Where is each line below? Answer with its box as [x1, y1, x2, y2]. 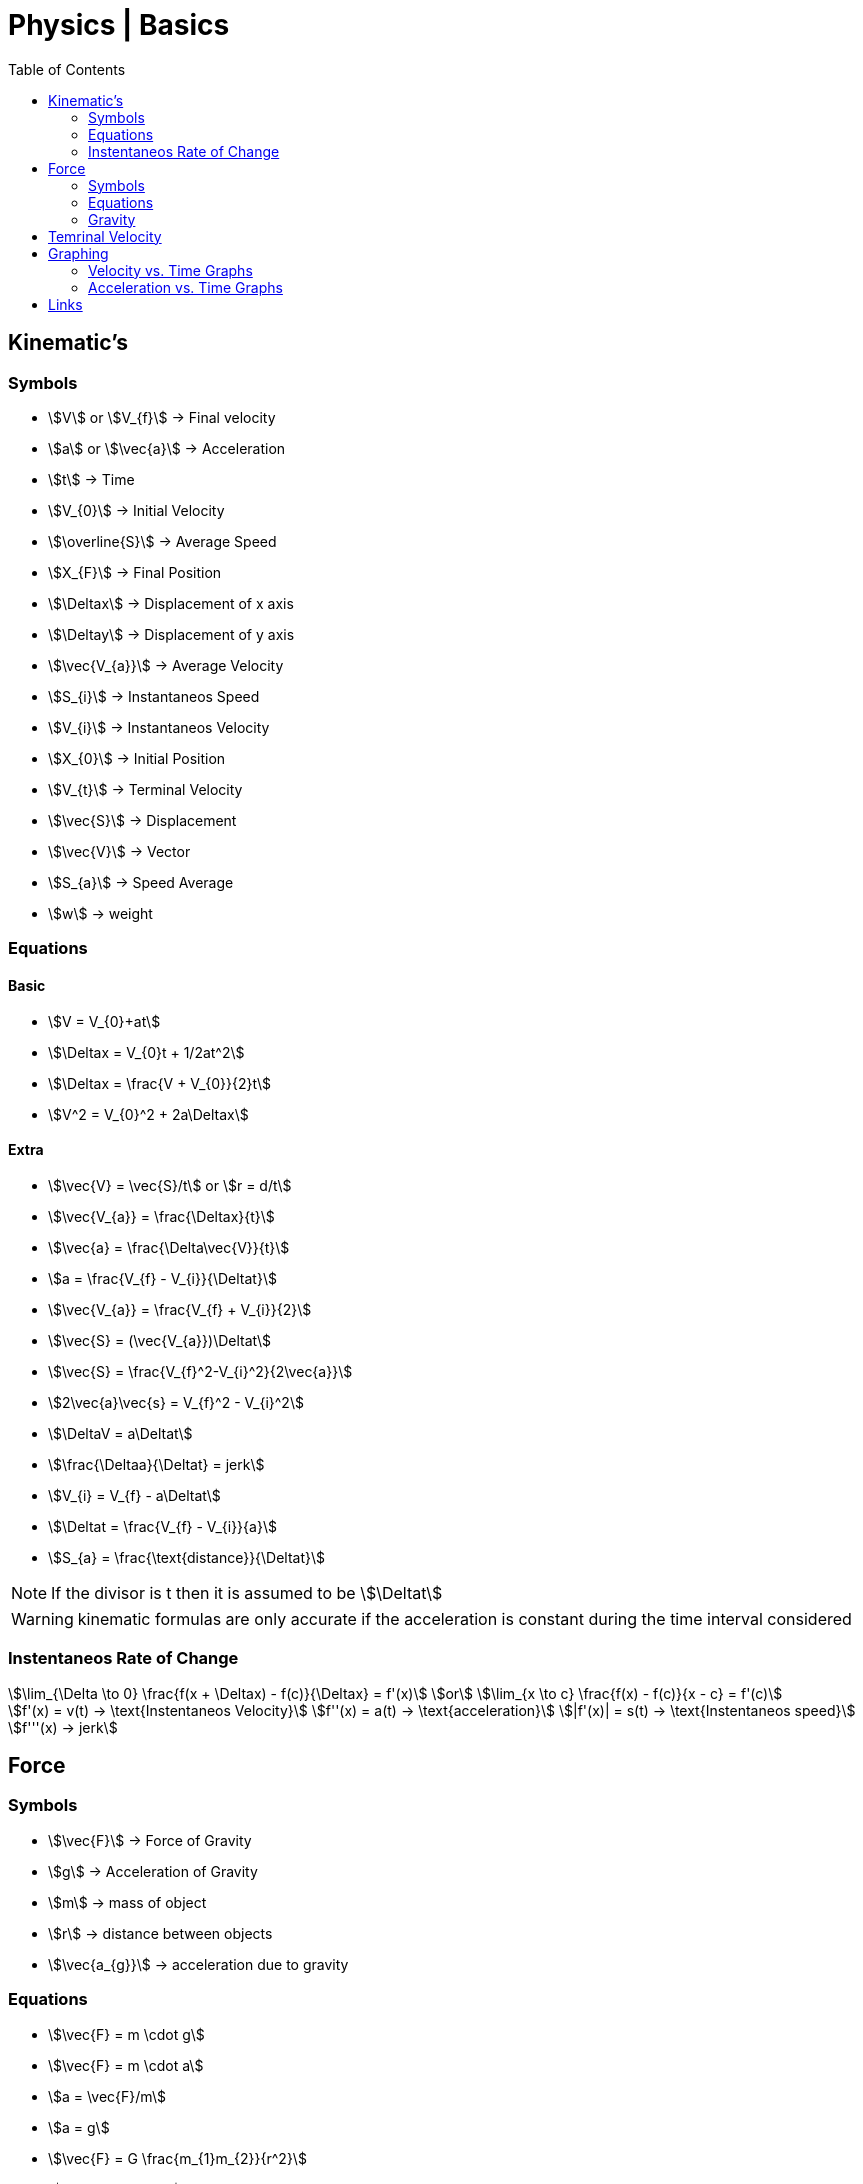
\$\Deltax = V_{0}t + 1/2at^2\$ [48, 1043, 245, 1061]
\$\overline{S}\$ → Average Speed [48, 532, 277, 550]
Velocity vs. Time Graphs [88, 261, 253, 279]
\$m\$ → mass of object [48, 1893, 207, 1911]
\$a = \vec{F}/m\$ [48, 2087, 166, 2105]
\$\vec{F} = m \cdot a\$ [48, 2056, 204, 2074]
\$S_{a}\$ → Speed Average [48, 873, 234, 891]
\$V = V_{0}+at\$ [48, 1012, 161, 1030]
